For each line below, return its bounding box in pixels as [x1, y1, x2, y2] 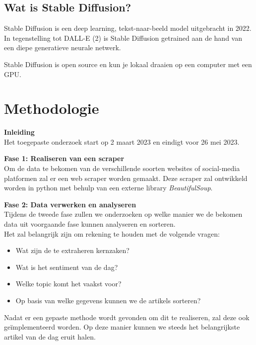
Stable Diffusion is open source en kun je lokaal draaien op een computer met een [4, 59, 252, 69]
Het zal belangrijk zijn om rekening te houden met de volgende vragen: [4, 228, 220, 239]
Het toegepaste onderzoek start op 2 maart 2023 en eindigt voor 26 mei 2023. [4, 136, 240, 147]
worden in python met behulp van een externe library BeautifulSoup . [4, 182, 213, 193]
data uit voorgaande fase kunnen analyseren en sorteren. [4, 219, 176, 229]
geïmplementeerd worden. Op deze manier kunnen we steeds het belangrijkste [4, 322, 240, 332]
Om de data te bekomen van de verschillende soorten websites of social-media [4, 163, 240, 173]
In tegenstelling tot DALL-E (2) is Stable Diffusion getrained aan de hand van [4, 32, 242, 43]
